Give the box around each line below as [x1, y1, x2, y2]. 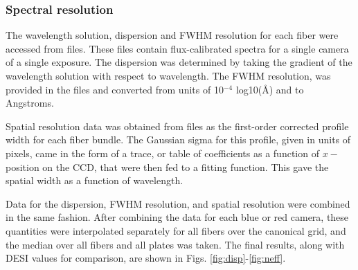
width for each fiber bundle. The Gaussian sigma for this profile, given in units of [6, 132, 351, 147]
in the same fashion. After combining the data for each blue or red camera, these [6, 210, 349, 224]
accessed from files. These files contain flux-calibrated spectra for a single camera [6, 41, 349, 55]
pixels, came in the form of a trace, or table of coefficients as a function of [6, 145, 319, 160]
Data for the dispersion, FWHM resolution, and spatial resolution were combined [6, 196, 350, 210]
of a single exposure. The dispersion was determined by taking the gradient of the [6, 55, 352, 69]
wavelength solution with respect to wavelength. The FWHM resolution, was [6, 69, 331, 82]
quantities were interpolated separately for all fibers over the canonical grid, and [6, 223, 346, 237]
